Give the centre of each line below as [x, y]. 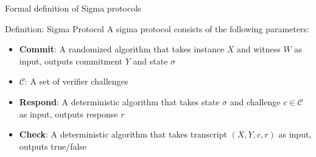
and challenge [255, 101]
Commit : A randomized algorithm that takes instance [122, 49]
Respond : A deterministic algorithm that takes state [119, 101]
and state [150, 61]
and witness [259, 49]
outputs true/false [53, 146]
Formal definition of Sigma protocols [73, 8]
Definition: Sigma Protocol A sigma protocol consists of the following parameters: [157, 28]
